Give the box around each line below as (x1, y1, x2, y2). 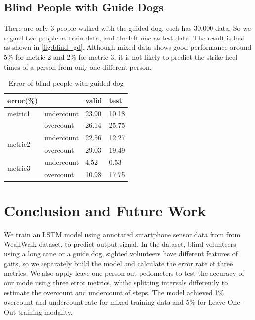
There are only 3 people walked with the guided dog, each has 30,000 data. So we (4, 23, 251, 33)
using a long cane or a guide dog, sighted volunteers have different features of (4, 248, 238, 259)
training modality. (18, 306, 73, 317)
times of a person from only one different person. (4, 61, 152, 72)
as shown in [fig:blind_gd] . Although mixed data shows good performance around (4, 42, 252, 52)
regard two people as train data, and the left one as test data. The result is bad (4, 32, 245, 42)
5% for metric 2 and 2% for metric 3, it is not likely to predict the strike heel (4, 51, 238, 62)
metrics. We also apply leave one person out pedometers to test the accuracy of (4, 268, 244, 278)
